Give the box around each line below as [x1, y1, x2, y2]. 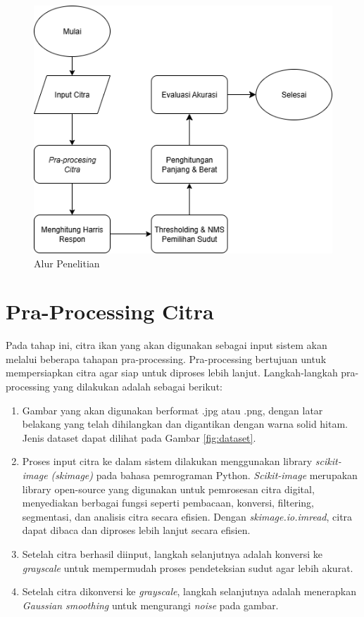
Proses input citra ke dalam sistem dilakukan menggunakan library [22, 454, 313, 469]
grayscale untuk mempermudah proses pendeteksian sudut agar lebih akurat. [22, 560, 353, 575]
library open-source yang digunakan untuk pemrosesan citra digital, [22, 481, 315, 496]
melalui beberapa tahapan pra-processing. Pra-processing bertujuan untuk [6, 351, 327, 366]
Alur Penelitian [34, 255, 100, 270]
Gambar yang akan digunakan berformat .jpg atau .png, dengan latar [22, 402, 323, 417]
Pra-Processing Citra [6, 297, 214, 326]
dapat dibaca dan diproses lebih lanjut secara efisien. [22, 523, 251, 538]
